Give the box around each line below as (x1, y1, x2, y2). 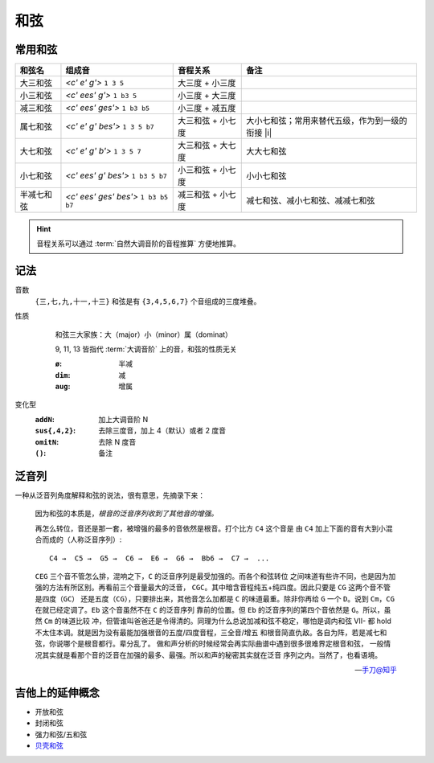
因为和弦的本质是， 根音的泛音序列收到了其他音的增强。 (35, 509, 219, 519)
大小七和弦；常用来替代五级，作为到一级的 (246, 115, 407, 126)
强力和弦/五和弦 (35, 729, 88, 739)
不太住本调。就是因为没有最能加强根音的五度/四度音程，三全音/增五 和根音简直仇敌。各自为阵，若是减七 (35, 627, 381, 637)
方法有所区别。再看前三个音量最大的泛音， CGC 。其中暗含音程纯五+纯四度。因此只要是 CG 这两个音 (48, 583, 377, 593)
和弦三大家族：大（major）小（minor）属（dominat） (55, 330, 233, 339)
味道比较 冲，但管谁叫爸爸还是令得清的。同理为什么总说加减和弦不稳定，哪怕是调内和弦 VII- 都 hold (61, 616, 391, 626)
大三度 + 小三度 (178, 77, 236, 88)
